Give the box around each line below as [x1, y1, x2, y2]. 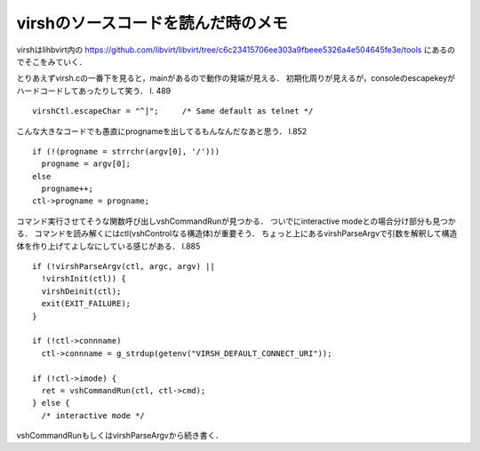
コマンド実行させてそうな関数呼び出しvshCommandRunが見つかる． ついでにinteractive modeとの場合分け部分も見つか [16, 216, 457, 226]
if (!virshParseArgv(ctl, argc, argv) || [32, 262, 215, 272]
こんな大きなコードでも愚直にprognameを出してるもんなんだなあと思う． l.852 [16, 125, 308, 137]
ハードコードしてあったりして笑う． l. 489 [16, 85, 172, 96]
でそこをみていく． [16, 56, 87, 67]
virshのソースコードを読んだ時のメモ [16, 13, 288, 33]
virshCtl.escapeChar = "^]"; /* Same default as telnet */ [32, 107, 314, 116]
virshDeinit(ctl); [41, 286, 122, 297]
